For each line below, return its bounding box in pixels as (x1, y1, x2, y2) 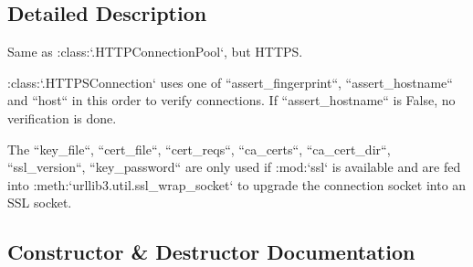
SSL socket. (7, 193, 72, 212)
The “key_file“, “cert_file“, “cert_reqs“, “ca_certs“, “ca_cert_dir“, (7, 139, 391, 158)
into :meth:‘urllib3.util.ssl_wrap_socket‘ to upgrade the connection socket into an (7, 175, 467, 194)
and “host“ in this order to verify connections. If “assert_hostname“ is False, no (7, 91, 456, 110)
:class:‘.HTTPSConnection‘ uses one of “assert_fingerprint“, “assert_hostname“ (7, 72, 453, 91)
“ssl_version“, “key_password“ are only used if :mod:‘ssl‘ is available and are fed (7, 157, 461, 176)
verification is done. (7, 108, 117, 127)
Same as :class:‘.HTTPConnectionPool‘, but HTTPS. (7, 42, 303, 61)
